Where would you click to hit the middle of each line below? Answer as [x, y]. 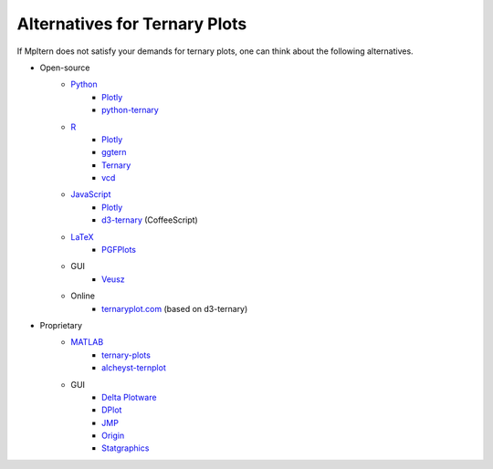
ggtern [114, 152]
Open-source [65, 68]
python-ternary [130, 110]
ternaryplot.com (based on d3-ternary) [175, 308]
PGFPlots [119, 250]
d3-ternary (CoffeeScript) [150, 220]
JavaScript [91, 194]
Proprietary [61, 325]
